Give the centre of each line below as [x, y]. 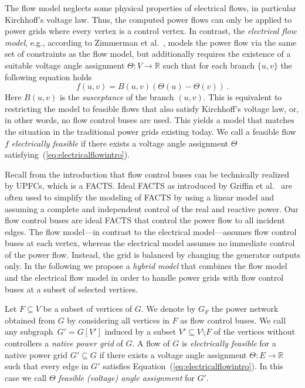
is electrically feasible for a [229, 343]
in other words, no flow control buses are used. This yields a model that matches [150, 120]
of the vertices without [254, 331]
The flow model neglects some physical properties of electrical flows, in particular [151, 8]
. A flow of [151, 343]
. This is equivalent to [243, 97]
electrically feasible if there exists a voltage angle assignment [120, 143]
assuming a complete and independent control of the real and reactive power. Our [152, 208]
